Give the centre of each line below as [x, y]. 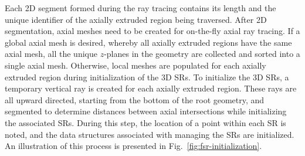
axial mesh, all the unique [51, 54]
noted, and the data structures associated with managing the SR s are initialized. [150, 134]
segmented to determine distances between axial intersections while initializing [146, 111]
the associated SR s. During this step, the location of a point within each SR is [145, 122]
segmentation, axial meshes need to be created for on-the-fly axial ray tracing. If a [152, 31]
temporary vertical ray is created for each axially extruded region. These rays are [151, 88]
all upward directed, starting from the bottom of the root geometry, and [135, 99]
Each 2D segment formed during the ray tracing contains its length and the [140, 8]
